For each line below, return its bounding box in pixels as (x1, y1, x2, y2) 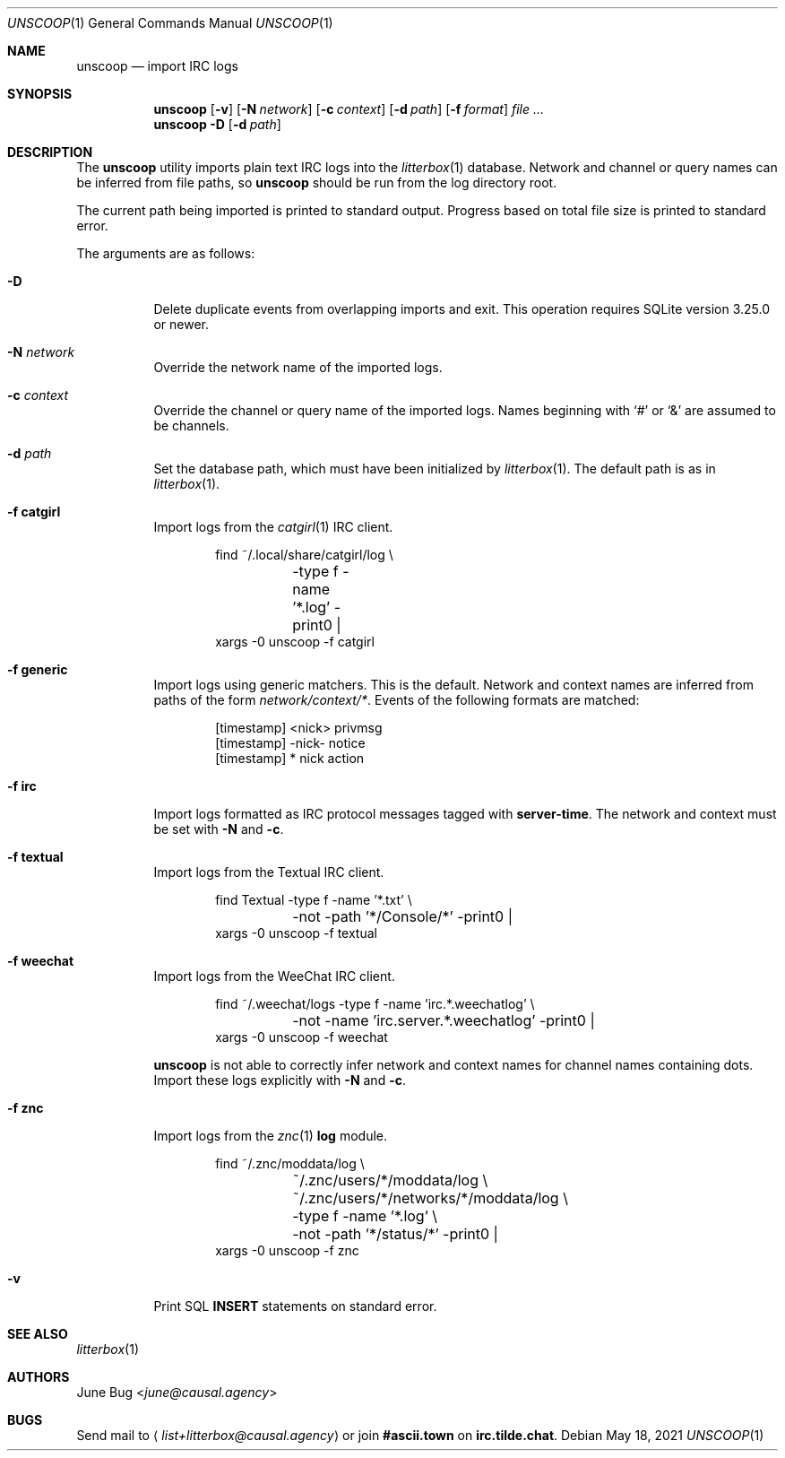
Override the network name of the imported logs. (153, 360, 443, 375)
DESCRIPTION (7, 144, 93, 160)
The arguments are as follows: (76, 246, 255, 261)
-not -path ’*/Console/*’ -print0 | (292, 907, 513, 925)
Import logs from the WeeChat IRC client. (153, 968, 395, 984)
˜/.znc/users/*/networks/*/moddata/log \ (292, 1189, 568, 1207)
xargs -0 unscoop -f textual (215, 925, 377, 941)
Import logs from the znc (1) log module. (153, 1128, 388, 1143)
